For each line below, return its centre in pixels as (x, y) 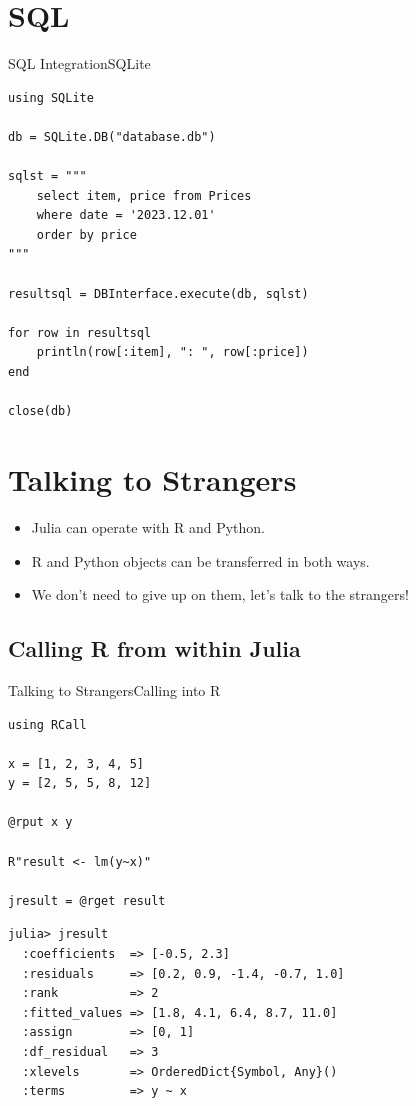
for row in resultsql (80, 332)
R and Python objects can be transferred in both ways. (200, 560)
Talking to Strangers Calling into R (114, 689)
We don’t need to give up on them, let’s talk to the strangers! (220, 594)
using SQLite (51, 97)
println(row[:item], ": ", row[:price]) (172, 352)
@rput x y (40, 822)
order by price (86, 234)
